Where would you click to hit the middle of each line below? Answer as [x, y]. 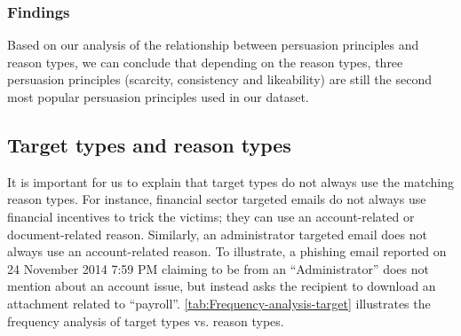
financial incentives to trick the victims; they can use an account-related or [211, 216]
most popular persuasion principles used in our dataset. [158, 97]
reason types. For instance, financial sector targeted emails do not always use [217, 199]
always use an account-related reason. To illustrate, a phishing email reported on [227, 251]
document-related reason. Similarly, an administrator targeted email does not [217, 234]
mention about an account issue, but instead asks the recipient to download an [222, 286]
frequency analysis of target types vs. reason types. [146, 320]
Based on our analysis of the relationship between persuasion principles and [213, 45]
